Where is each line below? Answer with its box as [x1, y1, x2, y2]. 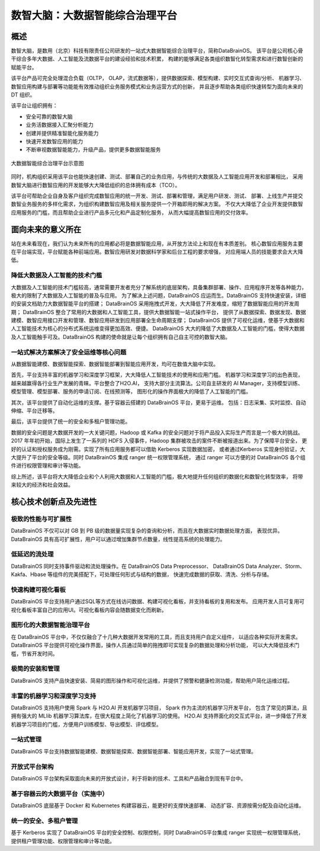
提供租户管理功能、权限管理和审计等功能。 [11, 837, 115, 844]
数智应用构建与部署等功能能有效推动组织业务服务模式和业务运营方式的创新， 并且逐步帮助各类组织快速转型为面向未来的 [11, 83, 303, 90]
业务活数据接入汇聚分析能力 [25, 121, 94, 129]
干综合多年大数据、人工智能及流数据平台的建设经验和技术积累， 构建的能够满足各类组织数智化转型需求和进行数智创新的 [11, 55, 303, 62]
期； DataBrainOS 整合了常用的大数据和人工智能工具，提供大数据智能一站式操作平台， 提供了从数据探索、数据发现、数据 [11, 308, 306, 315]
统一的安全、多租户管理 [11, 817, 78, 825]
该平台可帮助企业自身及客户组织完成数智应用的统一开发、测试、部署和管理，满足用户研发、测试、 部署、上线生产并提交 [11, 192, 303, 199]
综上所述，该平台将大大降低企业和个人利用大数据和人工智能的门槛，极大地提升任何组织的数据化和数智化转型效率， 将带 [11, 473, 303, 480]
